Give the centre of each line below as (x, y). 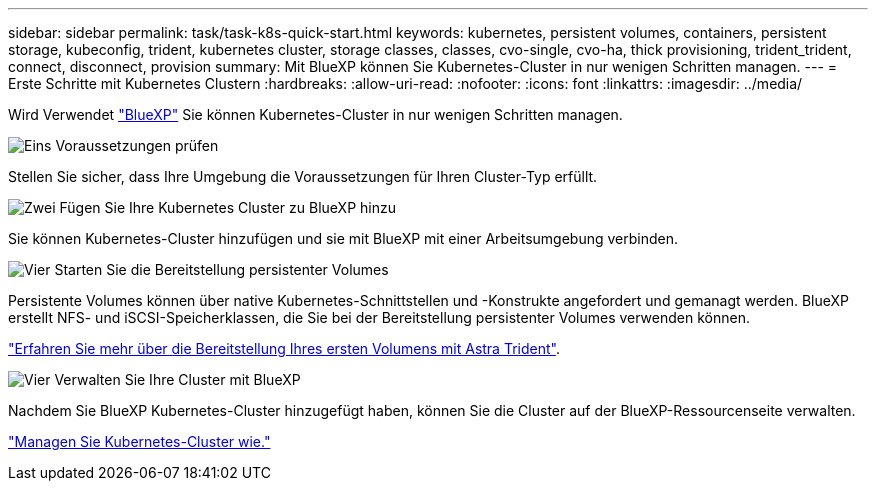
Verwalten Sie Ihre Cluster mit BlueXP (177, 379)
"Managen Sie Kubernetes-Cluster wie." (139, 441)
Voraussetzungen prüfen (137, 145)
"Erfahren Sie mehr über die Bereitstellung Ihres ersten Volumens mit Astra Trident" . (284, 348)
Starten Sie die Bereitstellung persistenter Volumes (221, 269)
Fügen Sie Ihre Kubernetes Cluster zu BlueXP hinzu (227, 207)
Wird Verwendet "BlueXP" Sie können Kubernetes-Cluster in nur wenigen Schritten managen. (315, 114)
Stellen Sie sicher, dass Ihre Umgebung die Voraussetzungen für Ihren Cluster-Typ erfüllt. (303, 176)
